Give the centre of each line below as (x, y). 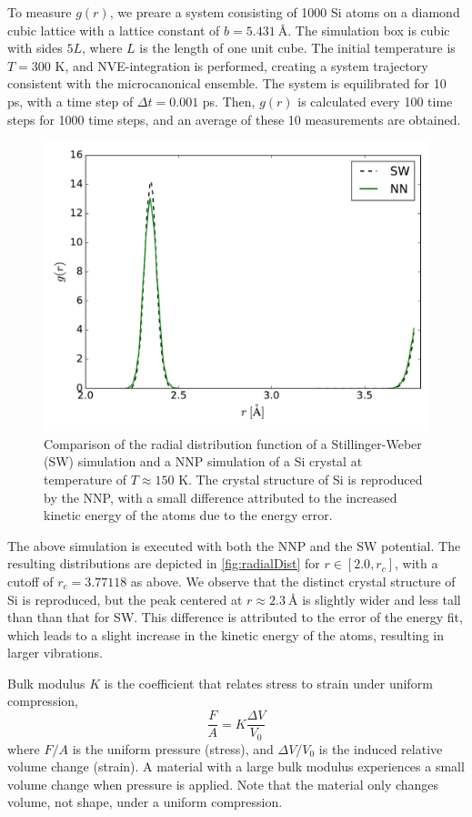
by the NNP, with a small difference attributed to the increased (221, 497)
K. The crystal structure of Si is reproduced (301, 479)
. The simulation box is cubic (369, 30)
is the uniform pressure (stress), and (173, 748)
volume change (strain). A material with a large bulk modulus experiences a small (236, 766)
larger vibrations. (55, 653)
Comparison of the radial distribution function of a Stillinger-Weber (233, 443)
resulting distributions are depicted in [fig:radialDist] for (164, 563)
